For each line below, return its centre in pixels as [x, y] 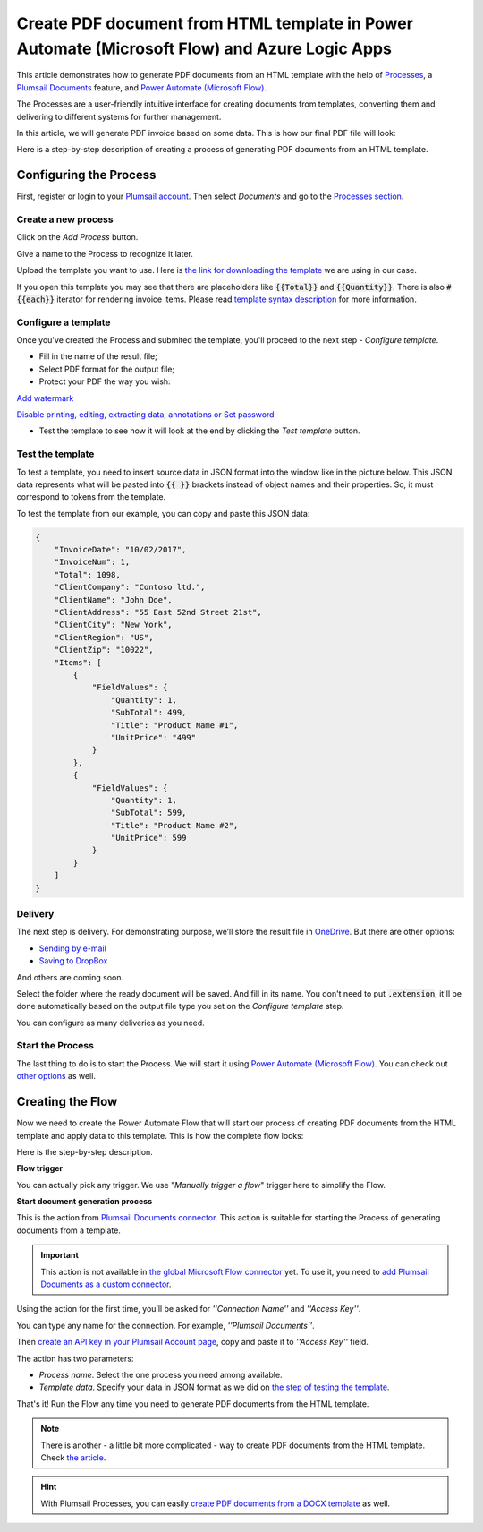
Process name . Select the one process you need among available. [161, 1375]
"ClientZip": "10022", [104, 650]
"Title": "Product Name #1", [174, 725]
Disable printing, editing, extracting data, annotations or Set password [145, 415]
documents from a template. [68, 1230]
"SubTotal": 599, [148, 813]
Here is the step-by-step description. [85, 1151]
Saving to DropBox [73, 961]
